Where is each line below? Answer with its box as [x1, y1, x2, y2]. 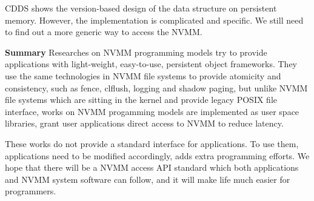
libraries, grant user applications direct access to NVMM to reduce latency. [5, 117, 284, 130]
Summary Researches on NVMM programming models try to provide [5, 45, 267, 58]
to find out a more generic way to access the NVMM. [5, 25, 202, 38]
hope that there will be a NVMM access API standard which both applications [5, 161, 299, 174]
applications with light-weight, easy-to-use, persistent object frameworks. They [5, 58, 298, 70]
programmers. [5, 185, 56, 197]
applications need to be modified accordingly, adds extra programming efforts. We [5, 149, 310, 162]
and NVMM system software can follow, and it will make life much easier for [5, 173, 290, 185]
